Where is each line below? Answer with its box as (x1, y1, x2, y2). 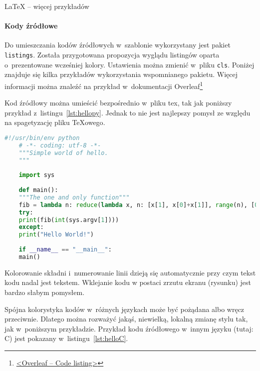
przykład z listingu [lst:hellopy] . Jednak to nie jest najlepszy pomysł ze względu (4, 107, 251, 117)
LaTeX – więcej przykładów (4, 1, 89, 11)
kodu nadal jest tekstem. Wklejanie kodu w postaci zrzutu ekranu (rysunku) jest (4, 277, 252, 287)
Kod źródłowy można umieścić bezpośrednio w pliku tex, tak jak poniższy (4, 97, 232, 108)
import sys (18, 171, 55, 179)
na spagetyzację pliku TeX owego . (4, 117, 105, 127)
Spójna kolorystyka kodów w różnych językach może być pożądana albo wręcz (4, 303, 245, 314)
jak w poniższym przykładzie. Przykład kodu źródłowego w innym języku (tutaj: (4, 323, 254, 333)
